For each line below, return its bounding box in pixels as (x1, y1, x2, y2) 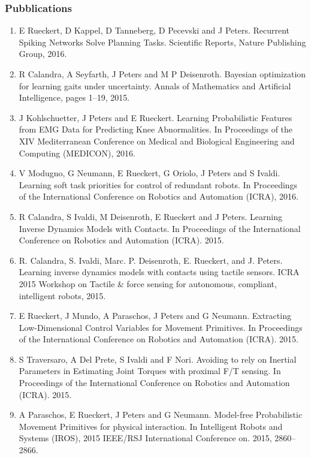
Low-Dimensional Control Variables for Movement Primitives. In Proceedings (19, 321, 303, 333)
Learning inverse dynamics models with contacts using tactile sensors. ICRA (19, 266, 300, 278)
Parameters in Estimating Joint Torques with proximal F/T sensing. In (19, 364, 281, 377)
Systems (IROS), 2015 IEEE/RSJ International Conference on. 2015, (19, 432, 272, 444)
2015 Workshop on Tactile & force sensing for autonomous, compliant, (19, 277, 277, 290)
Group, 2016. (19, 47, 67, 60)
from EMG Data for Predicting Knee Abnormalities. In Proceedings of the (19, 123, 293, 135)
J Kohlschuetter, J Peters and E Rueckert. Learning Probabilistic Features (19, 111, 292, 123)
